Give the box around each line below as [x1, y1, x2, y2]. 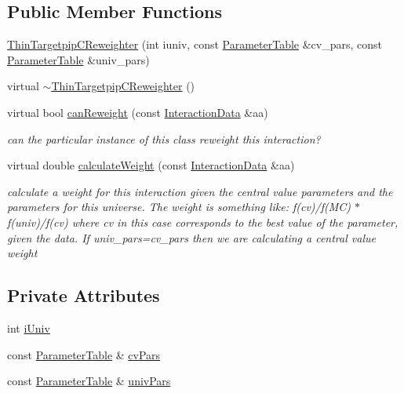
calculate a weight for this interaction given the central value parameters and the [7, 183, 393, 199]
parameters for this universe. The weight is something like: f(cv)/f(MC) [7, 198, 351, 215]
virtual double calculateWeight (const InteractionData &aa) [7, 157, 295, 173]
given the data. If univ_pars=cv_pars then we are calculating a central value [7, 229, 376, 246]
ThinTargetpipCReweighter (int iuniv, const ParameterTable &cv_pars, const [7, 36, 383, 53]
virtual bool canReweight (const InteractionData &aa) [7, 104, 268, 120]
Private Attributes [7, 283, 160, 307]
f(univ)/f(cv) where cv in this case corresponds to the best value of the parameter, [7, 213, 399, 230]
